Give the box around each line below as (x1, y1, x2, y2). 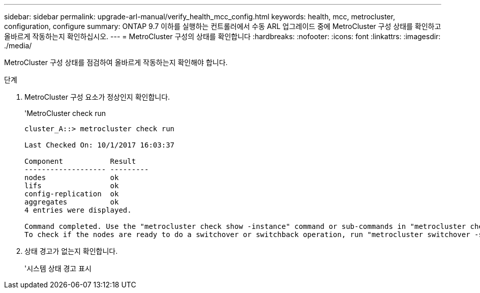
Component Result (24, 157, 136, 165)
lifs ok (24, 182, 119, 190)
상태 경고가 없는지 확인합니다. (24, 247, 118, 255)
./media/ (4, 41, 32, 50)
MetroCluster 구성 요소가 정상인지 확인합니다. (24, 93, 170, 101)
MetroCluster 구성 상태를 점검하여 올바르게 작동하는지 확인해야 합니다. (4, 58, 228, 67)
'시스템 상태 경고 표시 (24, 264, 92, 273)
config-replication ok (24, 190, 119, 198)
